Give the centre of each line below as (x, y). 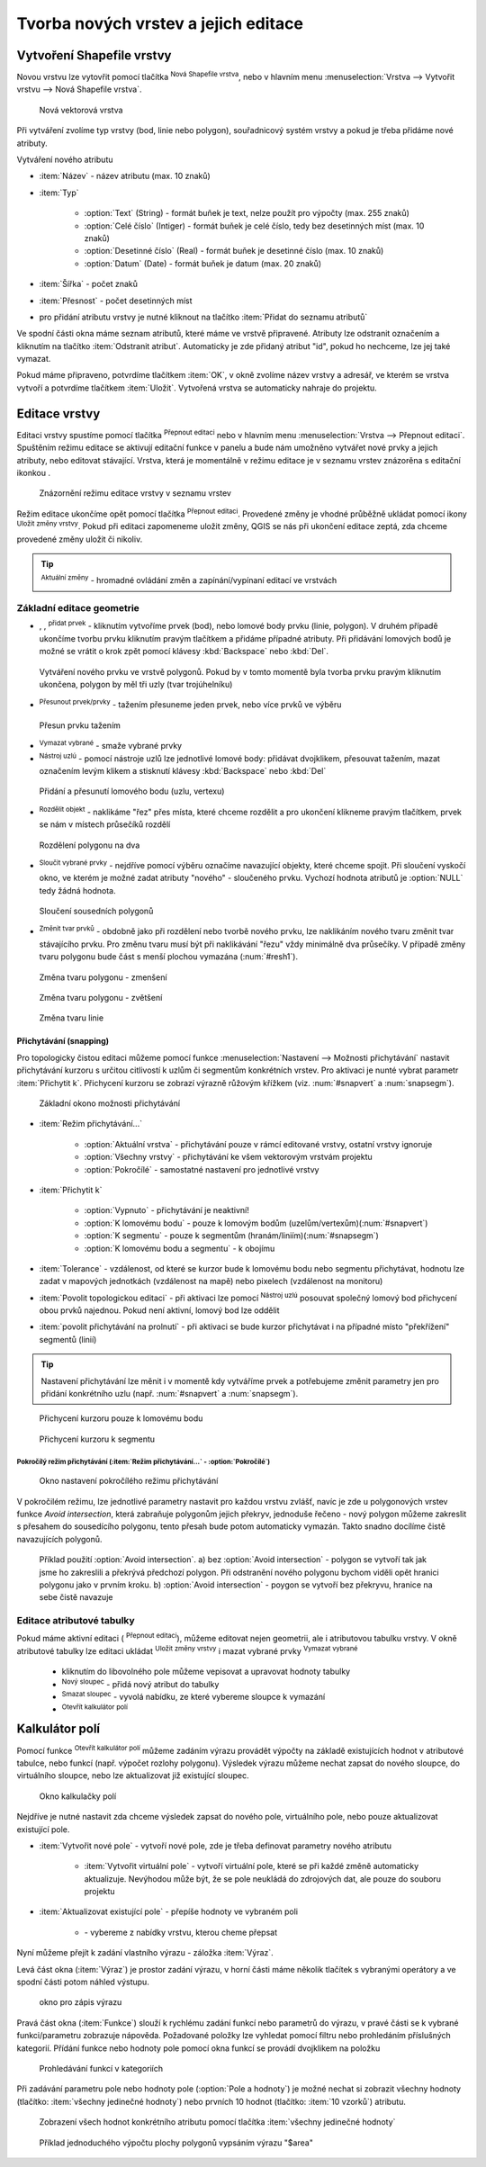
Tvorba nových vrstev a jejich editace (160, 23)
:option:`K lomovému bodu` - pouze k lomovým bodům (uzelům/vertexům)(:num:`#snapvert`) (256, 1223)
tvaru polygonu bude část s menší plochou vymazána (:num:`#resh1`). (169, 957)
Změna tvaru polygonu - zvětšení (101, 998)
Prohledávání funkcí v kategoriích (101, 2068)
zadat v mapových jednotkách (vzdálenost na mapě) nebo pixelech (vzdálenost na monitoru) (211, 1281)
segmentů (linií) (68, 1339)
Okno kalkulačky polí (78, 1796)
